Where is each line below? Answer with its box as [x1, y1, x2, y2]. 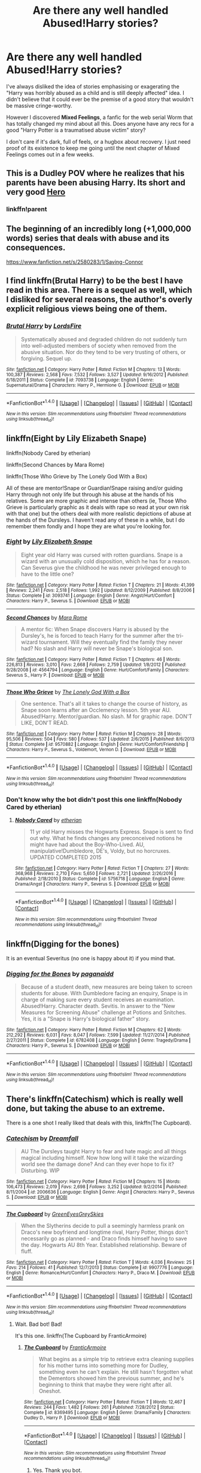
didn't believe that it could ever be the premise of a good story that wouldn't [6, 96, 194, 103]
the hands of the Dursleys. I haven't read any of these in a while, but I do [6, 516, 185, 523]
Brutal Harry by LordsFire [6, 322, 82, 331]
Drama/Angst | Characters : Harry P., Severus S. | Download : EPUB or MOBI [14, 881, 170, 887]
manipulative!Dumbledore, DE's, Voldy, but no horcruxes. [29, 847, 170, 855]
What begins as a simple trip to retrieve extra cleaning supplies [38, 1356, 194, 1363]
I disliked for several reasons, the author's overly [6, 294, 193, 305]
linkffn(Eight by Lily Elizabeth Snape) [6, 433, 147, 444]
